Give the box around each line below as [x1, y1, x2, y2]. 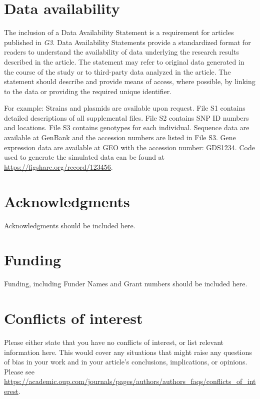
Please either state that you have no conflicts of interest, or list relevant [4, 337, 223, 347]
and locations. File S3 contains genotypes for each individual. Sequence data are [4, 122, 249, 133]
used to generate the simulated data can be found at [4, 152, 165, 162]
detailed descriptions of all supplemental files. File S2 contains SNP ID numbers [4, 112, 249, 123]
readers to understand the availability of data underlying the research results [4, 47, 239, 57]
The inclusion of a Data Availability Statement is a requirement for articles [4, 27, 234, 38]
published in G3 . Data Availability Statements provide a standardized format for [4, 37, 251, 47]
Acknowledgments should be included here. [4, 220, 135, 230]
